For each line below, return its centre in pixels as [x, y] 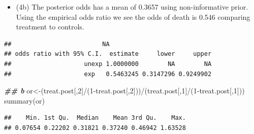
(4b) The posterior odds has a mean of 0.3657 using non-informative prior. [132, 7]
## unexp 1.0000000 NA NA [108, 64]
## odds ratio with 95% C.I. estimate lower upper [108, 54]
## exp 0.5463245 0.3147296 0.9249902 [108, 74]
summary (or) [24, 100]
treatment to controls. [50, 27]
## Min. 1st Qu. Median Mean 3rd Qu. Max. [95, 118]
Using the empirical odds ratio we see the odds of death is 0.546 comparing [133, 16]
